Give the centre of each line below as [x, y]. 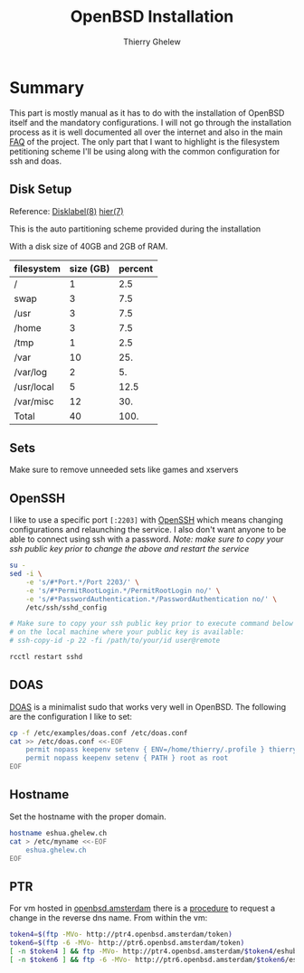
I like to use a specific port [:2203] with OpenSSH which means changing [146, 520]
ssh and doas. [36, 161]
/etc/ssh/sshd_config [66, 608]
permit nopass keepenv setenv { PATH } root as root [127, 758]
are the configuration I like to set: [71, 716]
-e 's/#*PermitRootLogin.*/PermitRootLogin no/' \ [123, 590]
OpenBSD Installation [152, 17]
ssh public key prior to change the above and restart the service [129, 549]
